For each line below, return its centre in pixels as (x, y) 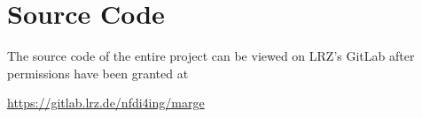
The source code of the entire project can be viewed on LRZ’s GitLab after (211, 56)
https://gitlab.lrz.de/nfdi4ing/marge (106, 103)
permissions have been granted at (98, 73)
